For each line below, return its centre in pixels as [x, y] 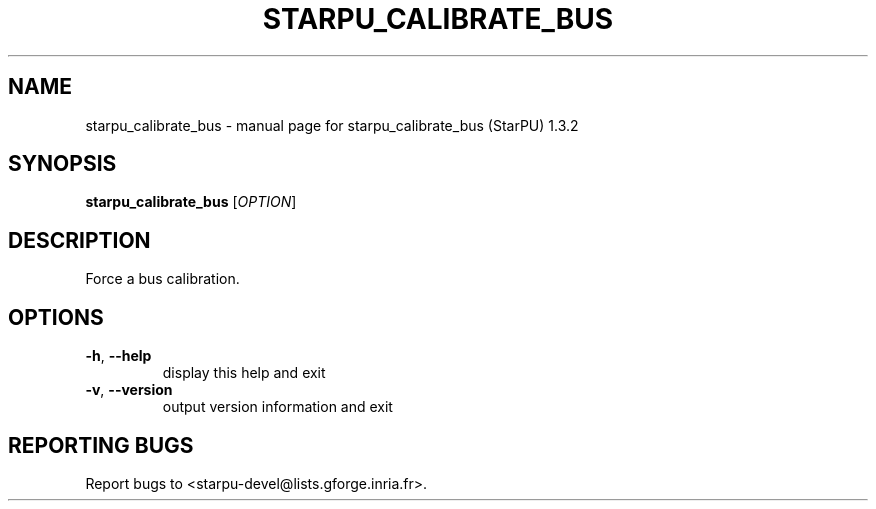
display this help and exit [244, 373]
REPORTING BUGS [101, 445]
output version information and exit [277, 407]
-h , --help [118, 356]
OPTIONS [56, 317]
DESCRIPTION [79, 240]
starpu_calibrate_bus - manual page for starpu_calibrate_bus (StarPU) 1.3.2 [332, 125]
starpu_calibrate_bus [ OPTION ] [191, 202]
